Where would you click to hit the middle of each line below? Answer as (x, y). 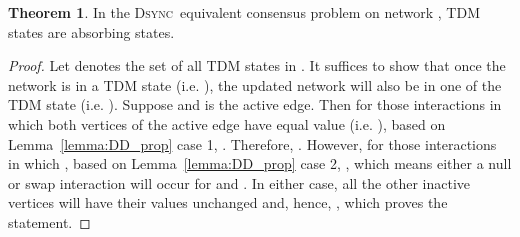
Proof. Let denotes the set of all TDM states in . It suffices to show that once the (257, 65)
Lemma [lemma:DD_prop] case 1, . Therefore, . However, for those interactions (252, 143)
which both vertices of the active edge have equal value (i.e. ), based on (227, 123)
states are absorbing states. (91, 31)
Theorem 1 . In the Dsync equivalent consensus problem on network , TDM (244, 12)
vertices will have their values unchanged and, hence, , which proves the (228, 202)
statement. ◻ (49, 221)
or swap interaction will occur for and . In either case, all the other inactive (239, 182)
